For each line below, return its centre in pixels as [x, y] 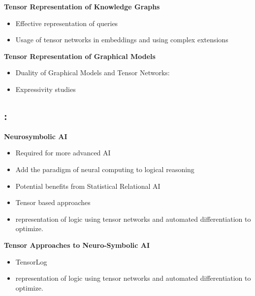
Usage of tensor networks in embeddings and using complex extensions [122, 40]
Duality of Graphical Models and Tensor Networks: [93, 73]
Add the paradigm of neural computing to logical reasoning [105, 169]
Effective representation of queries [67, 23]
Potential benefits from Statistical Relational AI [88, 186]
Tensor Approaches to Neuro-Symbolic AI [77, 245]
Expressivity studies [46, 89]
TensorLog [31, 261]
